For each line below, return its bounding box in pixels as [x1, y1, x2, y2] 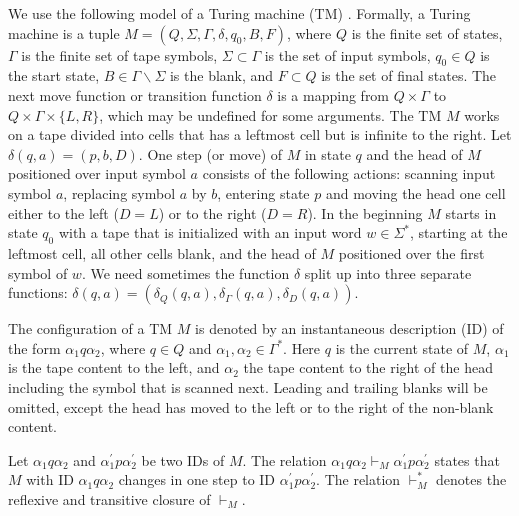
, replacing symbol [63, 182, 176, 203]
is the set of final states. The [321, 65, 497, 86]
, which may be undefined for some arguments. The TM [99, 104, 442, 125]
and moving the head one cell [325, 182, 506, 203]
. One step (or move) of [138, 143, 283, 164]
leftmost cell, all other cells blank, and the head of [8, 242, 316, 263]
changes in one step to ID [118, 469, 276, 490]
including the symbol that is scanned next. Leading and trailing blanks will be [8, 376, 488, 397]
